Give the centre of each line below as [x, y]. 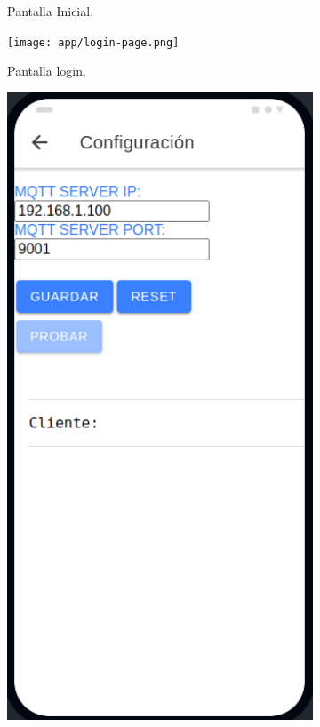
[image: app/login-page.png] [93, 42]
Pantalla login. [47, 71]
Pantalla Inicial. [51, 11]
